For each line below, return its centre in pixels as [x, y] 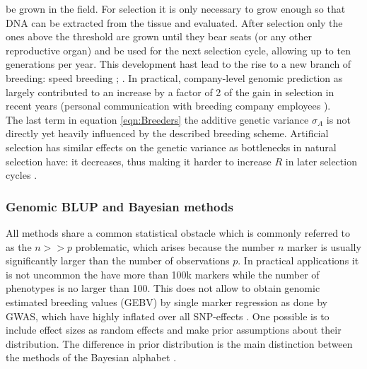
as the [19, 246]
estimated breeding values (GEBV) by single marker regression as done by [167, 301]
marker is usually [324, 246]
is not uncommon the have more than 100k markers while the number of [163, 274]
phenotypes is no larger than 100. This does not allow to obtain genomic [163, 288]
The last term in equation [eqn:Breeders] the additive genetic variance [157, 119]
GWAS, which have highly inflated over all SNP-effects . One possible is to [168, 316]
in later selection [321, 161]
